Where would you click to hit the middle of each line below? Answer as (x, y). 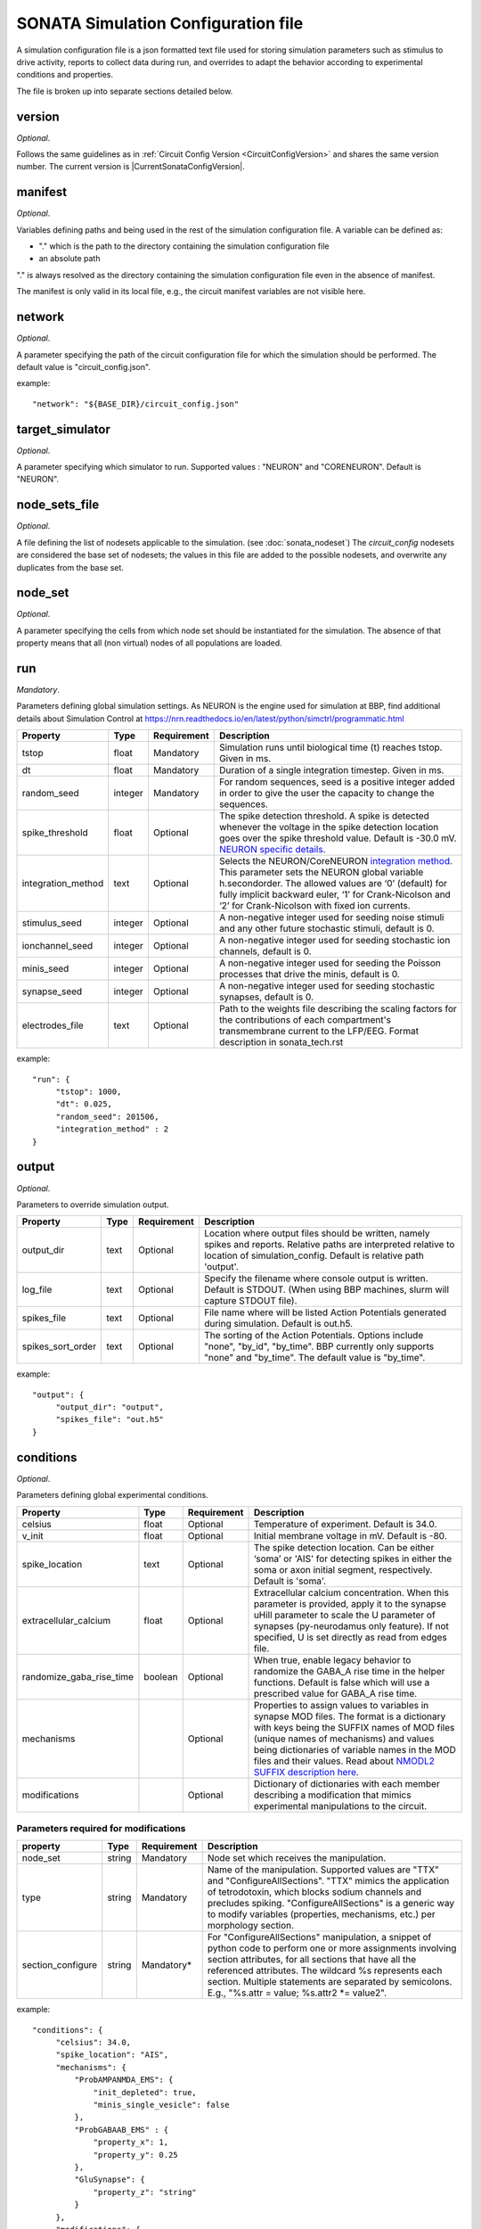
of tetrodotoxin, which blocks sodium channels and (314, 1892)
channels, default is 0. (265, 951)
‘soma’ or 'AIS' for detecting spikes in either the (353, 1559)
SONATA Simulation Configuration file (160, 23)
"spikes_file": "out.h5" (110, 1419)
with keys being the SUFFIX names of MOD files (354, 1727)
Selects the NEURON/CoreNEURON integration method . (336, 861)
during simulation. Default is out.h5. (278, 1324)
